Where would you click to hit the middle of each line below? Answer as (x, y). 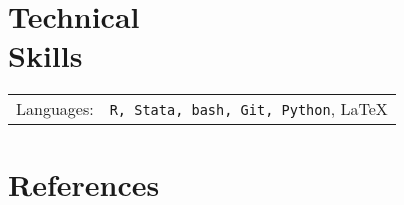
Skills (45, 55)
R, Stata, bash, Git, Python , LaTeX (248, 109)
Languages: (55, 109)
